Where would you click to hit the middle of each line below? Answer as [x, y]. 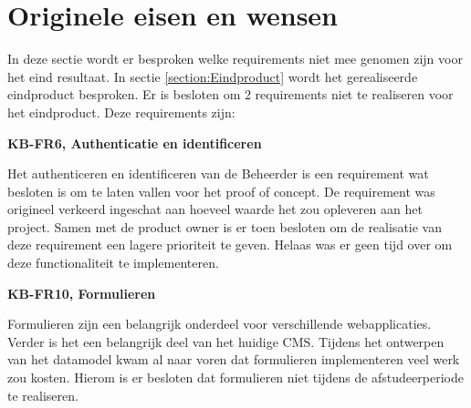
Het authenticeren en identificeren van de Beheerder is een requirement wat [218, 173]
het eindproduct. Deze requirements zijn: [121, 112]
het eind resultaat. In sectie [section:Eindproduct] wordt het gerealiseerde [213, 76]
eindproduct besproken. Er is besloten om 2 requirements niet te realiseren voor [230, 94]
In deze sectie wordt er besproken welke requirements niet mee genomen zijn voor [235, 59]
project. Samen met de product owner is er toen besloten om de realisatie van [225, 226]
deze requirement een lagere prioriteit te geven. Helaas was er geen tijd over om [230, 245]
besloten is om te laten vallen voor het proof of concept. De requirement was [221, 191]
